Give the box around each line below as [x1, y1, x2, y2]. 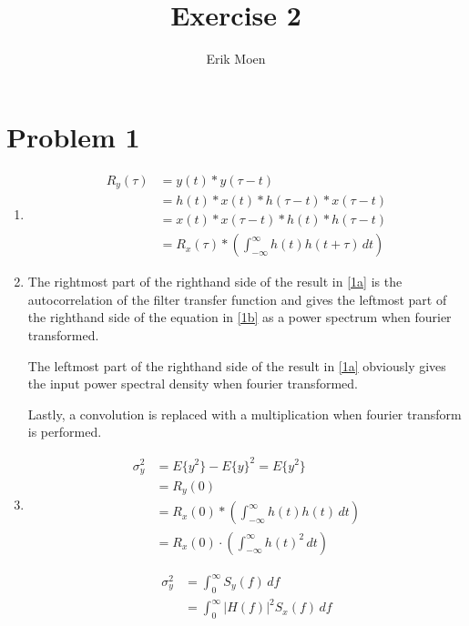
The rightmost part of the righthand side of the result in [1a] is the [27, 272, 403, 291]
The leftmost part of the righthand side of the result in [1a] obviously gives [27, 356, 446, 375]
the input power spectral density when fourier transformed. [27, 374, 358, 393]
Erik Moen [206, 49, 266, 68]
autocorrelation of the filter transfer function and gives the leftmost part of [27, 289, 447, 308]
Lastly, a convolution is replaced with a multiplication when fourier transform [27, 404, 462, 423]
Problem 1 [6, 117, 140, 155]
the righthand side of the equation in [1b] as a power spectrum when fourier [27, 308, 452, 327]
